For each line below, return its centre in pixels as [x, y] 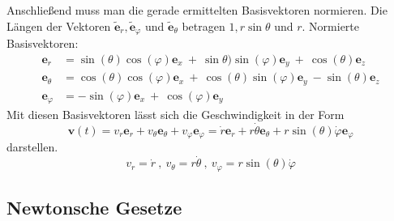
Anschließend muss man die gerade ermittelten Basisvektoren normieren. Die [197, 10]
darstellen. [32, 147]
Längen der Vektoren [59, 25]
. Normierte [331, 25]
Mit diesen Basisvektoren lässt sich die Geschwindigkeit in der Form [176, 115]
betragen [203, 25]
